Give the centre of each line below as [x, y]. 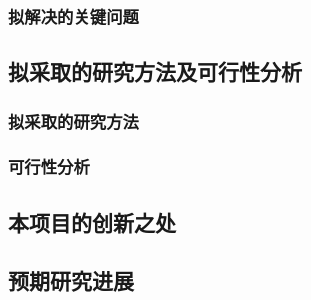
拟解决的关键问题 [73, 15]
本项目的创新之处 [92, 221]
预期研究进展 [71, 280]
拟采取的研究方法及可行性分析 [155, 71]
